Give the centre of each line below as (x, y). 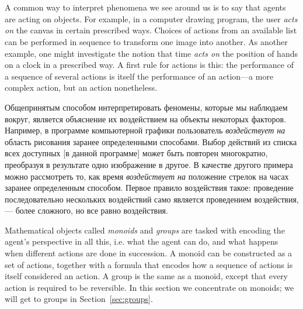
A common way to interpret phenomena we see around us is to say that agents (145, 7)
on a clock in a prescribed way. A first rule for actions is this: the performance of (149, 65)
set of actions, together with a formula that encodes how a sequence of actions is (149, 264)
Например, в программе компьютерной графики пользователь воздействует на (145, 130)
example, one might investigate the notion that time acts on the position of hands (151, 53)
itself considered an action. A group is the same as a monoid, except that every (147, 276)
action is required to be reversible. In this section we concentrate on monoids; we (149, 287)
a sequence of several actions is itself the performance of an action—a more (139, 76)
